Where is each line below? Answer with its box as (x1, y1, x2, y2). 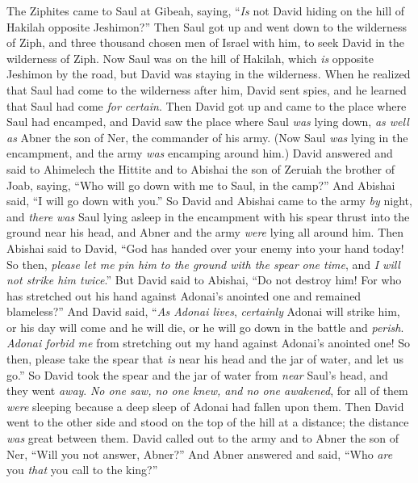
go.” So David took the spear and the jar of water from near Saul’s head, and (6, 366, 388, 383)
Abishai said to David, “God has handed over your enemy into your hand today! (6, 239, 404, 256)
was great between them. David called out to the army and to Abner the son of (6, 430, 399, 447)
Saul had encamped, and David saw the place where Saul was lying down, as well (6, 113, 409, 130)
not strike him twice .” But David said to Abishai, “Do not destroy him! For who (6, 271, 402, 288)
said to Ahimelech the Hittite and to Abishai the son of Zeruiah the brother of (6, 160, 395, 177)
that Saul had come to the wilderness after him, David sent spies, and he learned (6, 81, 407, 98)
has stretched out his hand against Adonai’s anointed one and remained (6, 287, 362, 304)
